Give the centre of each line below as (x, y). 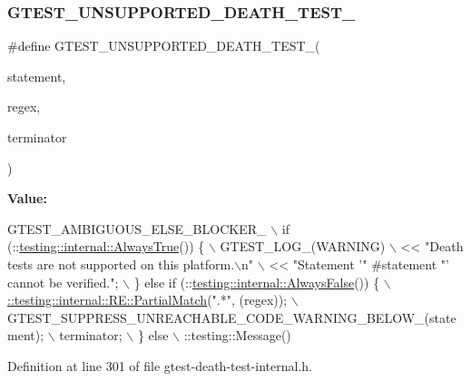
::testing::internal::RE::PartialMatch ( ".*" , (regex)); (147, 300)
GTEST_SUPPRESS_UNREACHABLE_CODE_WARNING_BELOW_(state (232, 317)
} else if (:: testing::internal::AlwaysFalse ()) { (257, 282)
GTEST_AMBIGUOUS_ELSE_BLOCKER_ (137, 228)
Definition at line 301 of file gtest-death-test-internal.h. (160, 365)
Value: (27, 198)
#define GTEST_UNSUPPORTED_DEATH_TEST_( (164, 46)
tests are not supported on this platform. (121, 264)
